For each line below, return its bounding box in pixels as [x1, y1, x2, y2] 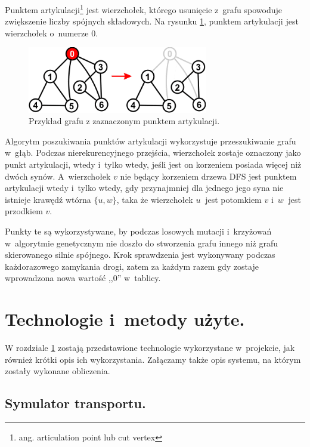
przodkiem [5, 205, 43, 217]
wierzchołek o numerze [5, 26, 89, 39]
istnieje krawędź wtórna [5, 193, 91, 205]
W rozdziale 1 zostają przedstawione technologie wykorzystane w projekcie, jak [5, 341, 295, 354]
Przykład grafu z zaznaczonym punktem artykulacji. [29, 115, 220, 127]
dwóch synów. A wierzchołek [5, 169, 111, 182]
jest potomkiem [205, 193, 262, 205]
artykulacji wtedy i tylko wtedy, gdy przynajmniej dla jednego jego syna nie [5, 181, 284, 194]
